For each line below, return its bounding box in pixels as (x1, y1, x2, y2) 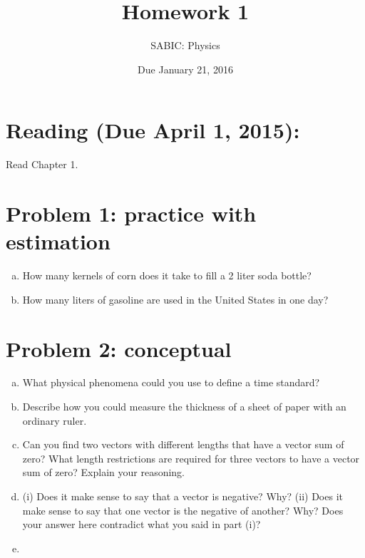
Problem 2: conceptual (6, 334, 232, 363)
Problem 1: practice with (6, 199, 257, 228)
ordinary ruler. (22, 413, 87, 428)
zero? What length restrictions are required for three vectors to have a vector (22, 450, 360, 465)
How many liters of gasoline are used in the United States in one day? (22, 291, 329, 306)
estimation (6, 227, 110, 256)
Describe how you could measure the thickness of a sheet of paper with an (22, 399, 346, 414)
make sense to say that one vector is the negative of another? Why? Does (22, 502, 344, 517)
